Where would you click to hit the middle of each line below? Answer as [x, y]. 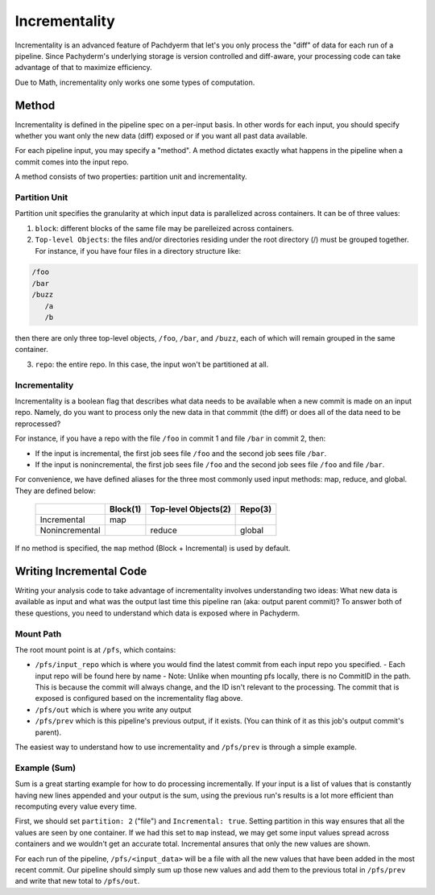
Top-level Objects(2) [191, 509]
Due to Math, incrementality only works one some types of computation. [135, 82]
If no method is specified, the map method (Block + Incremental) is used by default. [153, 549]
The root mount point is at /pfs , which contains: [95, 649]
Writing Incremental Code [81, 571]
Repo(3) [256, 509]
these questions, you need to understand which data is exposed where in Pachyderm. [157, 613]
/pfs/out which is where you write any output [113, 710]
